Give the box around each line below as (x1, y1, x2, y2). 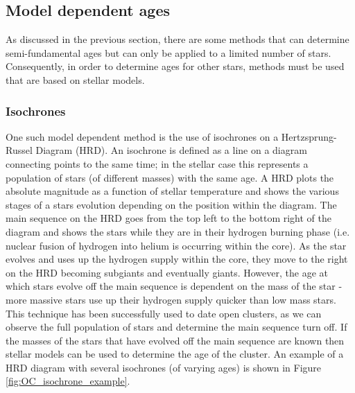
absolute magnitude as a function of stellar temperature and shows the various (6, 184, 339, 198)
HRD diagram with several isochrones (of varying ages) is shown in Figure (6, 360, 322, 374)
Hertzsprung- (281, 129, 337, 143)
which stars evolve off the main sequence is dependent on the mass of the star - (6, 279, 343, 293)
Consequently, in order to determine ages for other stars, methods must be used (6, 59, 345, 73)
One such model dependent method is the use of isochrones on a (6, 129, 279, 143)
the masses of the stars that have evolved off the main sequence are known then (6, 333, 345, 347)
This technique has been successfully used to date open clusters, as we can (6, 306, 322, 320)
